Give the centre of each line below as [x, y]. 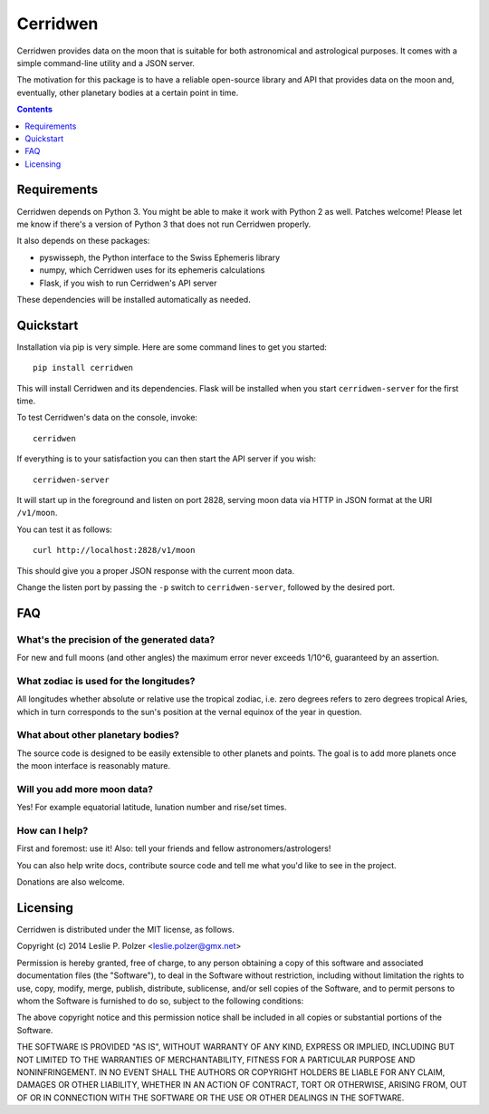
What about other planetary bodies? [98, 735]
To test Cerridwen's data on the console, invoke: [107, 418]
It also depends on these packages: [83, 241]
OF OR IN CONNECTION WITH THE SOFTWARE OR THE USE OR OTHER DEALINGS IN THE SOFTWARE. [211, 1098]
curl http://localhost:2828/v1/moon [114, 550]
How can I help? [53, 831]
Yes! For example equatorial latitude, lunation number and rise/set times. [152, 808]
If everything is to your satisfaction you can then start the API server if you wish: [167, 459]
